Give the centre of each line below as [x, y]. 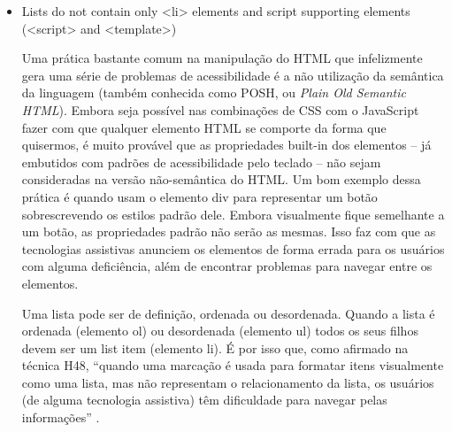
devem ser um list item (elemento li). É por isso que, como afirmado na [215, 347]
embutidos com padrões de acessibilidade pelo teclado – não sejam [201, 162]
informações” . [61, 417]
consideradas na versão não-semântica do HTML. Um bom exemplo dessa [221, 179]
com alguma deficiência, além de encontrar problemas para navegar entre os [227, 266]
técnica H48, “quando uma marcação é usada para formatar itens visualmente [233, 365]
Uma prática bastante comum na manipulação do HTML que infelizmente [222, 58]
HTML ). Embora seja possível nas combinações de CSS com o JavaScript [220, 109]
